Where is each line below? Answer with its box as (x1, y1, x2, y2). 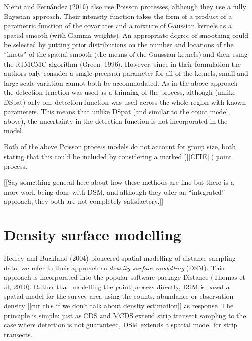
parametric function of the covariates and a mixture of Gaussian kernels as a (4, 20, 232, 31)
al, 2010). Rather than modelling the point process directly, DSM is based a (4, 281, 230, 291)
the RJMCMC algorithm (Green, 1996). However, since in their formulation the (4, 58, 241, 69)
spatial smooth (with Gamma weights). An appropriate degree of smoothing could (4, 30, 248, 40)
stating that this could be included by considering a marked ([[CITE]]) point (4, 151, 232, 161)
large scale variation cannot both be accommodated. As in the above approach (4, 77, 237, 88)
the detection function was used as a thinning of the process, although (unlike (4, 87, 235, 97)
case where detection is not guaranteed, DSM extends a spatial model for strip (4, 320, 237, 330)
